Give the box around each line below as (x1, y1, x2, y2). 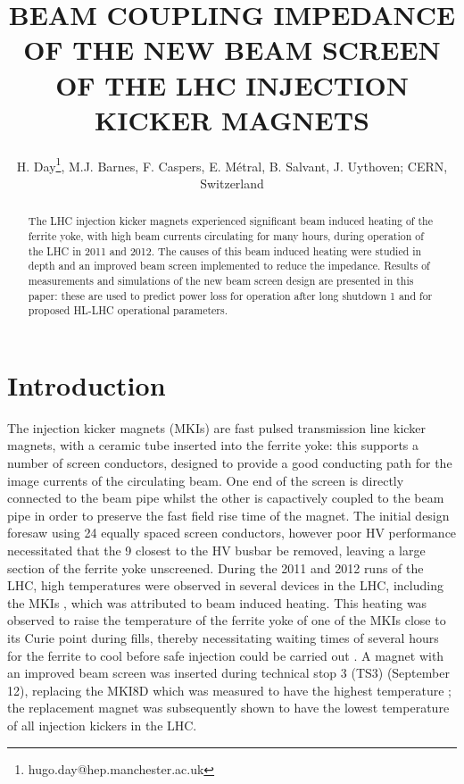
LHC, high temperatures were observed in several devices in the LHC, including (7, 576, 443, 595)
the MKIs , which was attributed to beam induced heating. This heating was (7, 593, 427, 612)
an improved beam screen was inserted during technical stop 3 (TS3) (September (7, 663, 450, 682)
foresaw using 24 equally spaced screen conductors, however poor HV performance (7, 523, 457, 542)
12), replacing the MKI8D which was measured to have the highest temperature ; (7, 680, 452, 699)
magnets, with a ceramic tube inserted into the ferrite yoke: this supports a (7, 436, 419, 455)
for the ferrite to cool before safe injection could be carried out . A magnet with (7, 646, 444, 664)
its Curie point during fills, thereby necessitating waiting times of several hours (7, 628, 439, 646)
